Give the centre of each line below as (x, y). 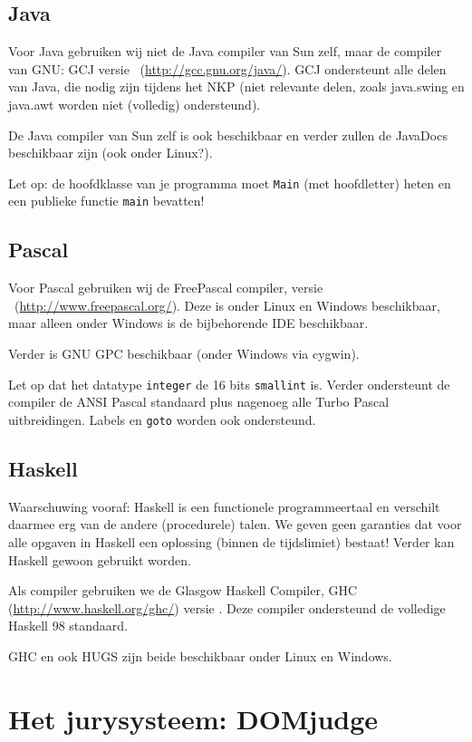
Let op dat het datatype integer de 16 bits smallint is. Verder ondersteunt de (229, 384)
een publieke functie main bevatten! (106, 201)
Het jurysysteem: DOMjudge (193, 718)
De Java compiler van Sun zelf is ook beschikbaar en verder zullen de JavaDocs (228, 135)
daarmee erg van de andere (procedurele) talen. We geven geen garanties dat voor (235, 524)
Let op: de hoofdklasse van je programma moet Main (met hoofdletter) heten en (230, 183)
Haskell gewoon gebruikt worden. (100, 559)
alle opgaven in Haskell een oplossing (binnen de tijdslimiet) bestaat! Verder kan (231, 541)
